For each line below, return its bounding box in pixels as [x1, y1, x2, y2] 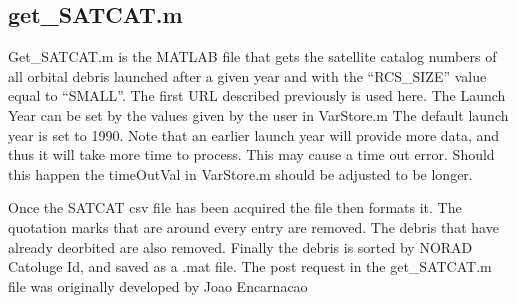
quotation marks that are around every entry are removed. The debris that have [8, 216, 499, 237]
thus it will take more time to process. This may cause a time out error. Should [8, 144, 495, 165]
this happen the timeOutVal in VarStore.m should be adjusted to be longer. [8, 163, 473, 184]
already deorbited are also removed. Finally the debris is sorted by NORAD [8, 236, 473, 257]
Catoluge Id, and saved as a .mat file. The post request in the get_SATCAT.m [8, 256, 492, 277]
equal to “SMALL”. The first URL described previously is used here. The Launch [8, 85, 506, 106]
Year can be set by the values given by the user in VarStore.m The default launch [8, 104, 509, 125]
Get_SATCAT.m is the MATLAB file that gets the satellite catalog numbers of [8, 46, 497, 67]
